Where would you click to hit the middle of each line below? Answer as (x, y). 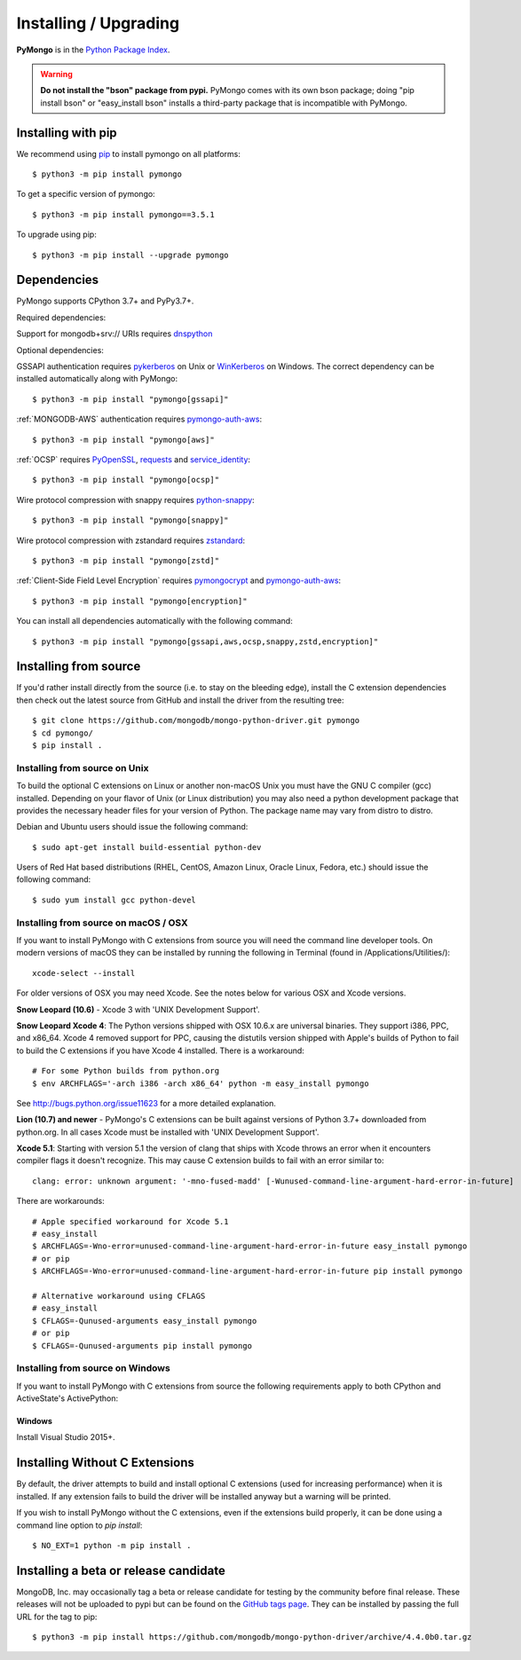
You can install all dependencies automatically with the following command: (154, 621)
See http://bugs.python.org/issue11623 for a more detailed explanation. (146, 1103)
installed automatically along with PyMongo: (97, 379)
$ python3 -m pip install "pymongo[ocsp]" (126, 480)
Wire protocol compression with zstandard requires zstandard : (131, 540)
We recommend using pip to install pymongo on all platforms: (129, 153)
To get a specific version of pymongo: (86, 194)
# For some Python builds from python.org (126, 1071)
